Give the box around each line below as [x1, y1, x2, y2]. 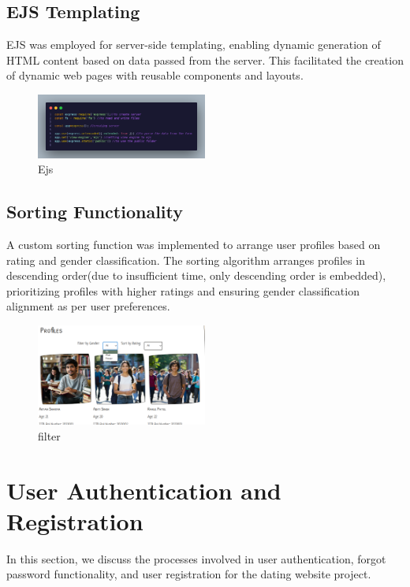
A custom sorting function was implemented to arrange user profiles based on [6, 236, 381, 253]
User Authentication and [6, 474, 281, 506]
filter [38, 427, 61, 444]
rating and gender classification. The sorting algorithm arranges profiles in [6, 251, 365, 268]
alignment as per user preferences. [6, 298, 170, 314]
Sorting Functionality [6, 199, 184, 224]
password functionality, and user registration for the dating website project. [6, 566, 371, 582]
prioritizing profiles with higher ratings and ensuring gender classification [6, 282, 360, 299]
